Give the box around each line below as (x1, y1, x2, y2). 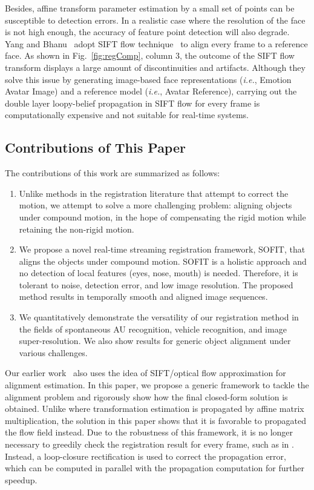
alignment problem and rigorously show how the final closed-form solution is (5, 390, 288, 403)
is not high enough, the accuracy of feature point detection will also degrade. (5, 25, 290, 38)
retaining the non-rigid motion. (19, 222, 134, 235)
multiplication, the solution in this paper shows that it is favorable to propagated (5, 414, 306, 426)
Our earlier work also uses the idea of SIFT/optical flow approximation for (5, 366, 286, 379)
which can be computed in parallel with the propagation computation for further (5, 462, 304, 474)
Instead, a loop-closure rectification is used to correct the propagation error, (5, 449, 286, 462)
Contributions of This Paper (5, 138, 186, 157)
